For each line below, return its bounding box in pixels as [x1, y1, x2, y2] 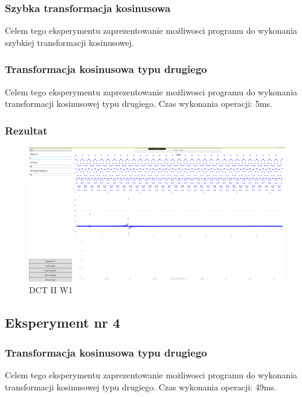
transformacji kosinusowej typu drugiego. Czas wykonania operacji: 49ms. [5, 380, 277, 393]
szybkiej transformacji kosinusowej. [5, 36, 134, 48]
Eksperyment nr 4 [5, 313, 120, 332]
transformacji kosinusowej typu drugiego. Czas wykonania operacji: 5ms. [5, 97, 272, 110]
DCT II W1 [29, 284, 73, 296]
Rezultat [5, 122, 48, 138]
